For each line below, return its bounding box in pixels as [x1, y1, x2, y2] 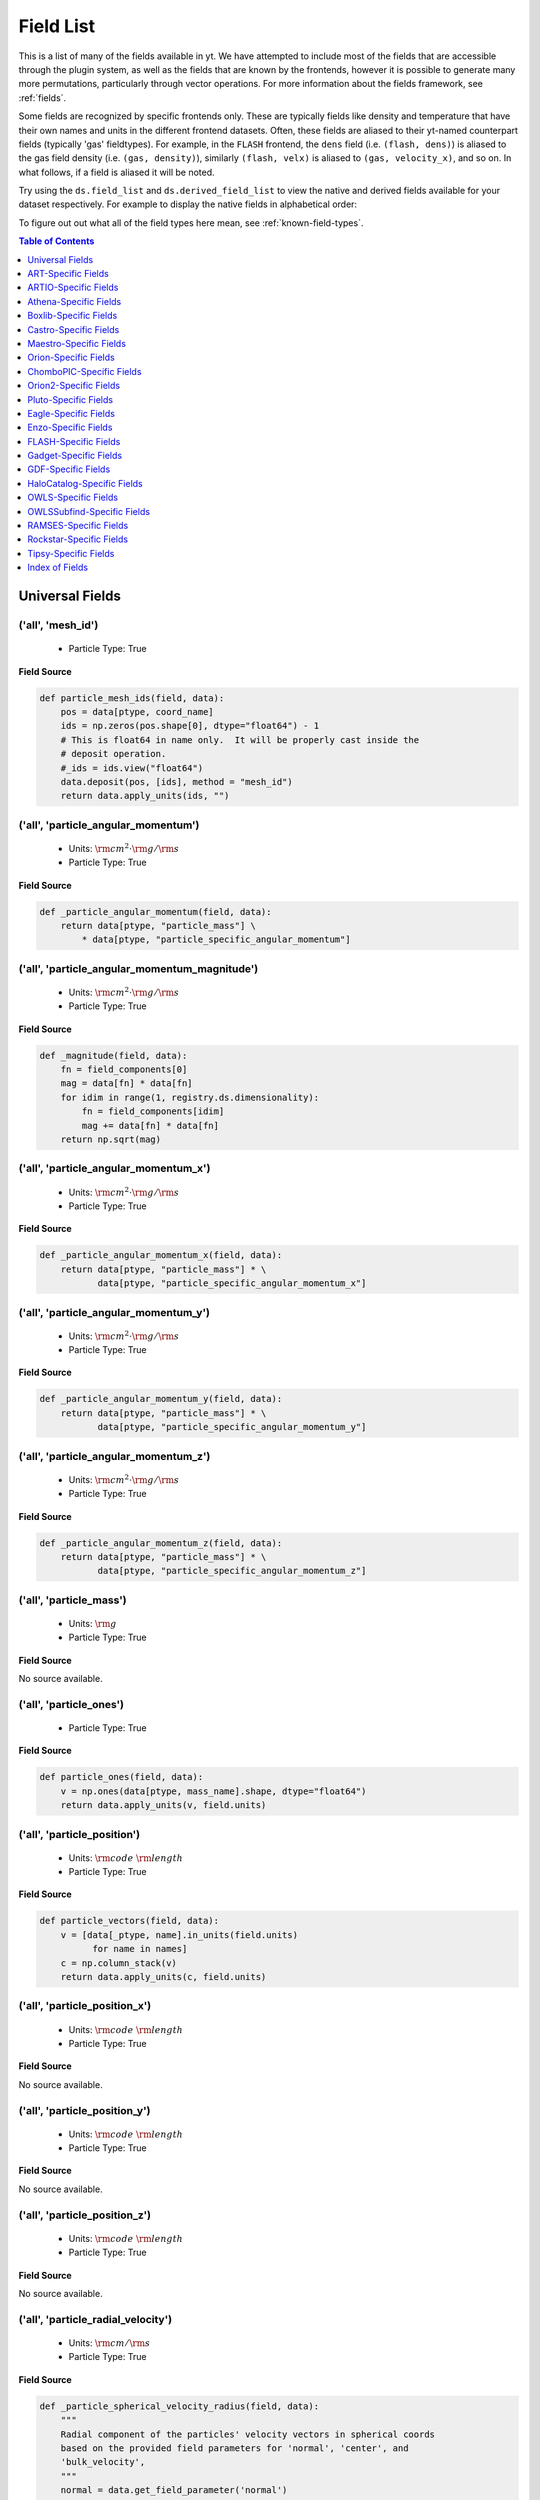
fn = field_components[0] [60, 1064, 188, 1075]
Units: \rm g [68, 1617, 117, 1629]
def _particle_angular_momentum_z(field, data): [39, 1537, 283, 1549]
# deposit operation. [60, 748, 167, 760]
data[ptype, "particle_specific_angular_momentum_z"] [97, 1565, 367, 1577]
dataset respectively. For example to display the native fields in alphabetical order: [18, 198, 358, 210]
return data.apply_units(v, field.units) [60, 1800, 267, 1811]
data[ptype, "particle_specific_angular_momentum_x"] [97, 1278, 367, 1289]
